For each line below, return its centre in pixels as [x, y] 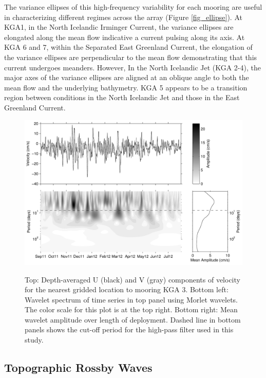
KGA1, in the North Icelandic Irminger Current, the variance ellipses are [119, 27]
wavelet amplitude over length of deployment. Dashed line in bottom [133, 319]
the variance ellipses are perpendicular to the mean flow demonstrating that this [131, 57]
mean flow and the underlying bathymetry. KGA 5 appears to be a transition [126, 87]
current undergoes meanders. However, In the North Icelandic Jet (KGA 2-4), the [132, 67]
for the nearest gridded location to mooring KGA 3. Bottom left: [127, 289]
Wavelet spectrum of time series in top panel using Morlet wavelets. [131, 299]
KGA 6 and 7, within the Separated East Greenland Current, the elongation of [128, 47]
